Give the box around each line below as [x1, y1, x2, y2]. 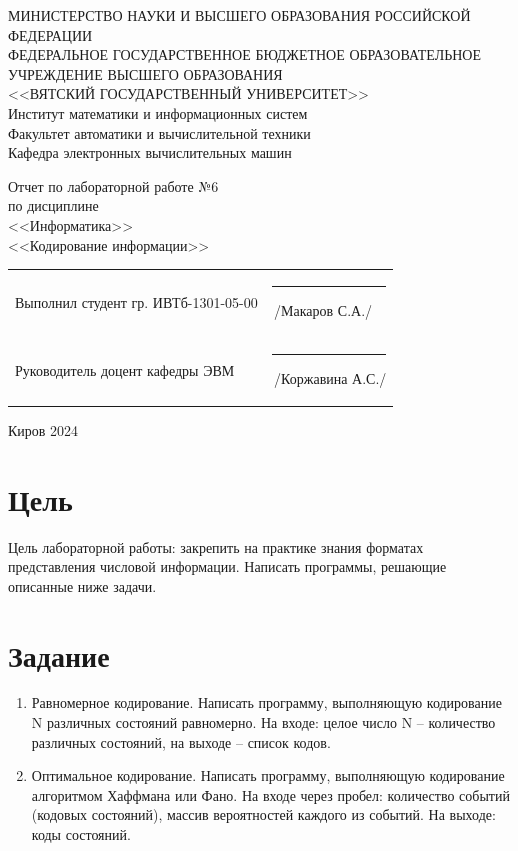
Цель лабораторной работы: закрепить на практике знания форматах [8, 536, 424, 557]
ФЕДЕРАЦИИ [8, 24, 93, 45]
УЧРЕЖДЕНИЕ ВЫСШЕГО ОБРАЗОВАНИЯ [8, 63, 283, 84]
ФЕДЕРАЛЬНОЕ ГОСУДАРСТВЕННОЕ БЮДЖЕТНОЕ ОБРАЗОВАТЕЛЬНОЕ [8, 44, 482, 65]
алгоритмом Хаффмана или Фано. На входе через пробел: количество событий [31, 784, 510, 805]
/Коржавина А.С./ [274, 367, 387, 388]
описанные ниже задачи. [8, 575, 157, 596]
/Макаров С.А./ [274, 299, 373, 320]
